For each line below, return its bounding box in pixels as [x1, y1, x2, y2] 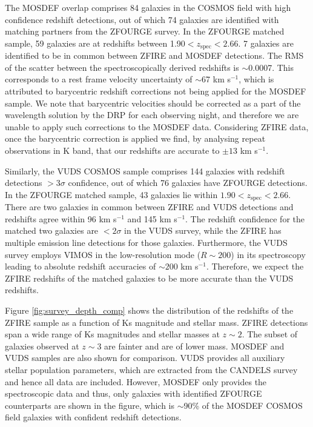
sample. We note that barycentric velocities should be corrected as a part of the [5, 96, 301, 109]
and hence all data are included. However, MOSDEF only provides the [5, 375, 267, 388]
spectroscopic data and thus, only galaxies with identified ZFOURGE [5, 387, 262, 400]
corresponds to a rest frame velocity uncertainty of [5, 73, 193, 85]
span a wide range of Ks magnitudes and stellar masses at [5, 328, 220, 340]
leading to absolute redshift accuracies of [5, 260, 156, 273]
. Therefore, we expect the [206, 260, 304, 273]
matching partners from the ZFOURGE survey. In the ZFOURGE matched [5, 25, 285, 38]
